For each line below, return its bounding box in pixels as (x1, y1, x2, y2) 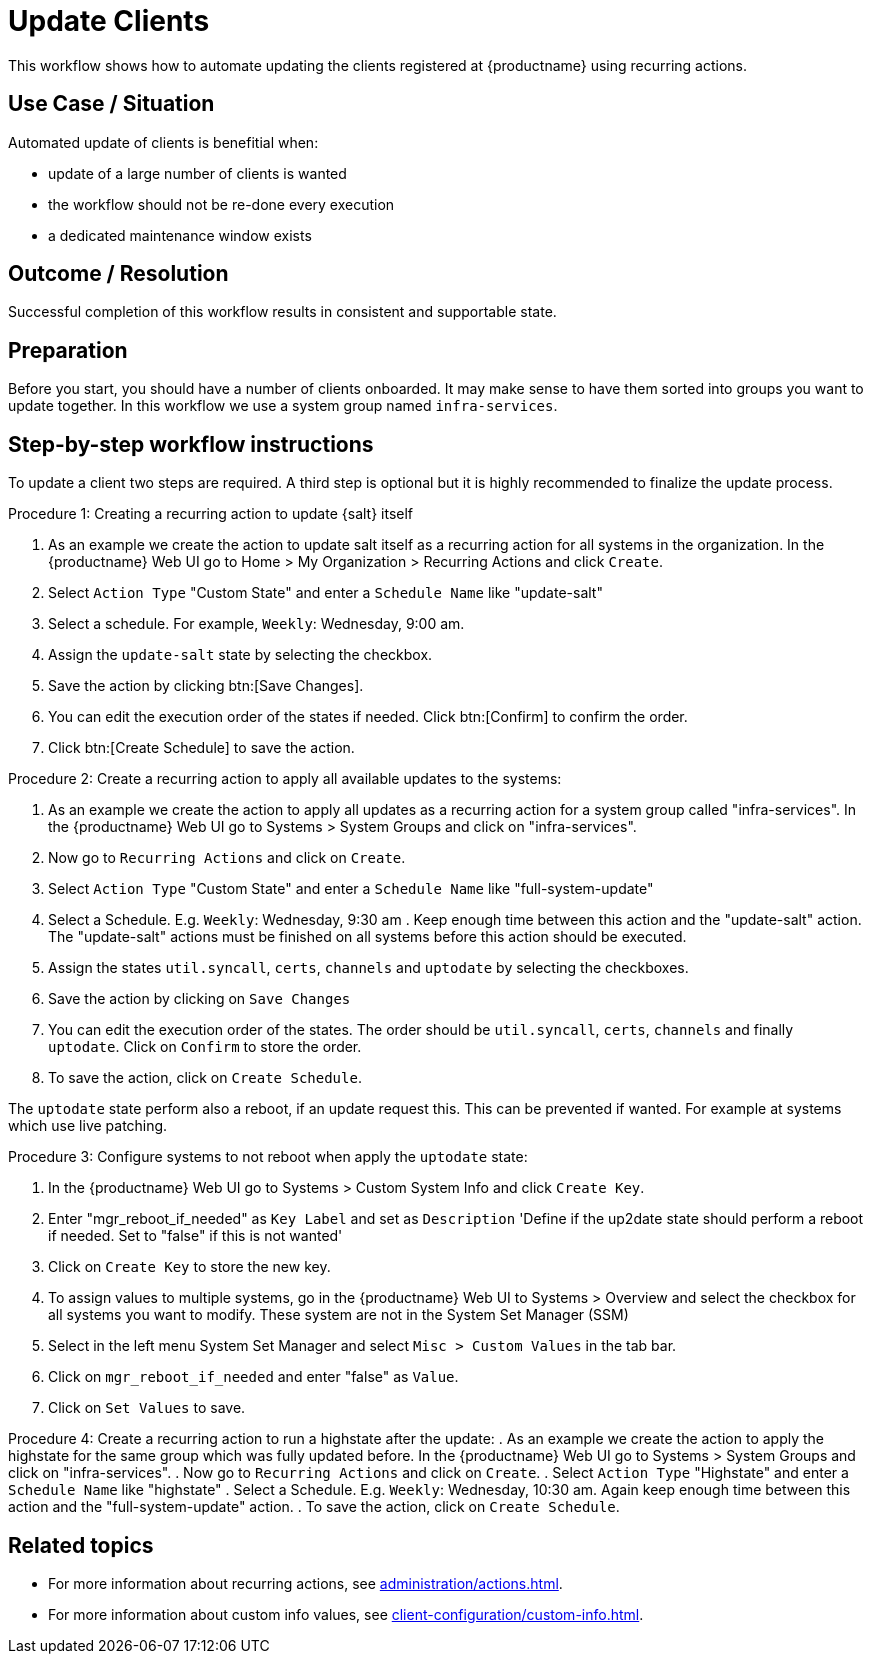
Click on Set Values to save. (48, 1399, 246, 1417)
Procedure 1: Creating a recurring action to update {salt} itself (8, 505, 414, 523)
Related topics (8, 1532, 154, 1558)
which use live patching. (8, 1117, 168, 1135)
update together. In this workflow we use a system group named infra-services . (8, 397, 558, 415)
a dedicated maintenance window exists (48, 226, 312, 244)
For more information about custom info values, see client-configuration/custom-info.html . (48, 1605, 644, 1623)
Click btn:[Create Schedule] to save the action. (48, 739, 355, 757)
